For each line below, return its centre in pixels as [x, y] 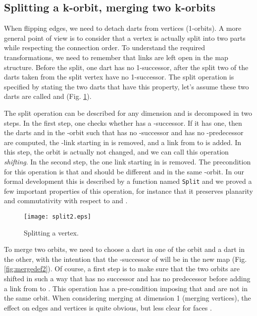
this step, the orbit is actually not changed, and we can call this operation [116, 152]
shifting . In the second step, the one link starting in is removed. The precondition [128, 161]
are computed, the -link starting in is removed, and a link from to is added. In [123, 142]
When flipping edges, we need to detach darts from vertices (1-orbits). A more [123, 28]
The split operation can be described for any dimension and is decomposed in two [128, 113]
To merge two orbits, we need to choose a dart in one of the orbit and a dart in [125, 249]
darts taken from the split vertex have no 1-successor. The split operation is [119, 77]
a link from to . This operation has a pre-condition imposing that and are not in [126, 288]
